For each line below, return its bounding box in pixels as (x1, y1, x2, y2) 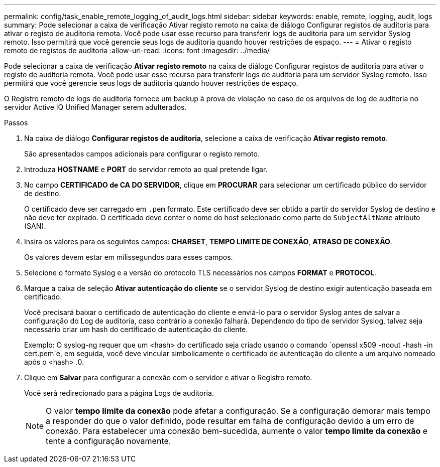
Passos (4, 118, 28, 127)
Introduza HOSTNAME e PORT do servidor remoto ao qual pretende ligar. (24, 165, 268, 174)
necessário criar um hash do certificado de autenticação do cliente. (24, 325, 248, 334)
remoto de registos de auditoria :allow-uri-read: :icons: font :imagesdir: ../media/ (4, 46, 270, 55)
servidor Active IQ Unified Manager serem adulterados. (4, 103, 187, 111)
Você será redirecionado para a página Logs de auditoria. (24, 389, 214, 397)
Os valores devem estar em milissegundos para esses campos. (24, 253, 233, 261)
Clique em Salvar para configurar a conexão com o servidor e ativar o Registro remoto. (24, 373, 312, 382)
